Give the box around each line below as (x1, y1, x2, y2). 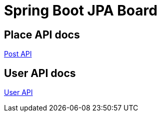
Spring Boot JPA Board (4, 2, 157, 19)
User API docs (4, 66, 76, 79)
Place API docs (4, 28, 80, 41)
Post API (4, 49, 32, 58)
